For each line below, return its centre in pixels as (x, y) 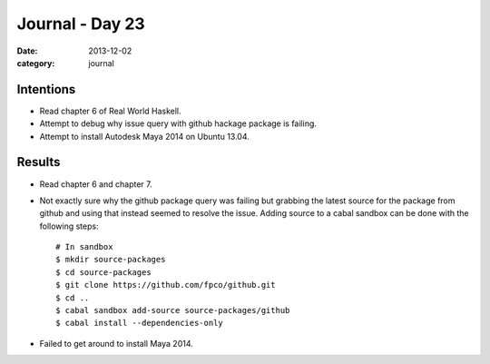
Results (39, 162)
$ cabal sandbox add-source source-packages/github (173, 310)
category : (36, 63)
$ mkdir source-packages (111, 260)
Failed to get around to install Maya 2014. (117, 343)
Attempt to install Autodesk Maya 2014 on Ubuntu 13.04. (144, 136)
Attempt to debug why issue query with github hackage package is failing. (178, 123)
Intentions (46, 89)
